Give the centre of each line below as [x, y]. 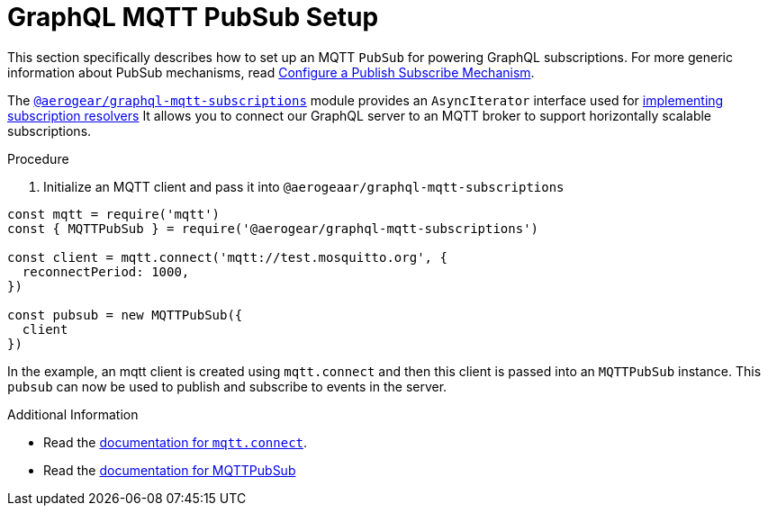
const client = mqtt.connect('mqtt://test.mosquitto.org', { [227, 257]
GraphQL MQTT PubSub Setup [193, 17]
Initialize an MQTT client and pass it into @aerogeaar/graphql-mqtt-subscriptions [304, 186]
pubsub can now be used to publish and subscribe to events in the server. [227, 386]
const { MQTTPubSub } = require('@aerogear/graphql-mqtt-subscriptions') [273, 228]
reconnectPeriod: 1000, [106, 271]
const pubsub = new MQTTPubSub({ [125, 315]
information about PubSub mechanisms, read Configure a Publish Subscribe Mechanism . [271, 72]
